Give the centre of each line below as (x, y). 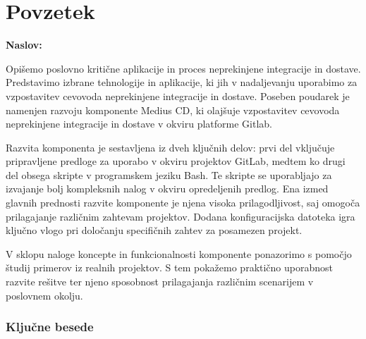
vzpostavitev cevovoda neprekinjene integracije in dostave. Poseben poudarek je (178, 95)
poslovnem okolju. (44, 295)
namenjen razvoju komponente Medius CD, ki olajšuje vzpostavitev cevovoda (173, 110)
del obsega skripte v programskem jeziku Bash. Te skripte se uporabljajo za (169, 174)
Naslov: (24, 45)
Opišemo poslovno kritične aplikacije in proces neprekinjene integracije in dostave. (183, 68)
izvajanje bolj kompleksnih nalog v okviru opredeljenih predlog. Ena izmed (167, 189)
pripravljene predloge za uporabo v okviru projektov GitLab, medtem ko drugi (176, 161)
